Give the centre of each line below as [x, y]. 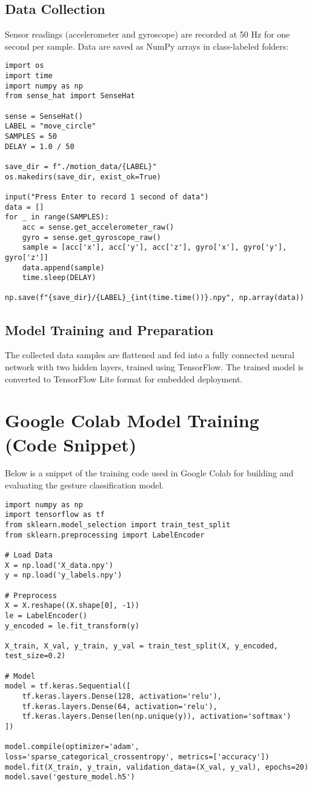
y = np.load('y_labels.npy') [64, 575]
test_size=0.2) [35, 656]
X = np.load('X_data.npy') [59, 565]
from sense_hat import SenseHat [70, 96]
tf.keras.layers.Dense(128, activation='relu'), [122, 697]
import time [29, 76]
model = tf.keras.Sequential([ [68, 686]
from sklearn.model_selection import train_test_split [118, 525]
